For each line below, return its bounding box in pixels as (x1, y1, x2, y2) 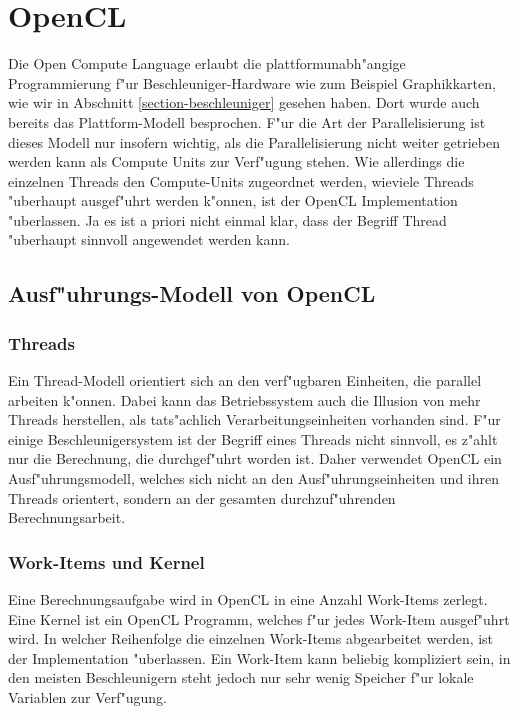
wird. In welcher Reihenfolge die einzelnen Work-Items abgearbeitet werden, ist (8, 628, 494, 649)
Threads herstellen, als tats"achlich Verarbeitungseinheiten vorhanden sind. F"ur (8, 409, 501, 430)
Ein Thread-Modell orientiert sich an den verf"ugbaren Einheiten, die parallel (8, 370, 482, 391)
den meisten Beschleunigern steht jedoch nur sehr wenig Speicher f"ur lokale (8, 667, 474, 688)
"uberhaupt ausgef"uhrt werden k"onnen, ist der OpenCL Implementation (8, 190, 458, 211)
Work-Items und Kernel (8, 549, 205, 574)
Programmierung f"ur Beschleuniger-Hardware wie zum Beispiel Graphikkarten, (8, 72, 496, 93)
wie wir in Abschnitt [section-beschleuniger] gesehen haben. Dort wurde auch (8, 92, 480, 113)
